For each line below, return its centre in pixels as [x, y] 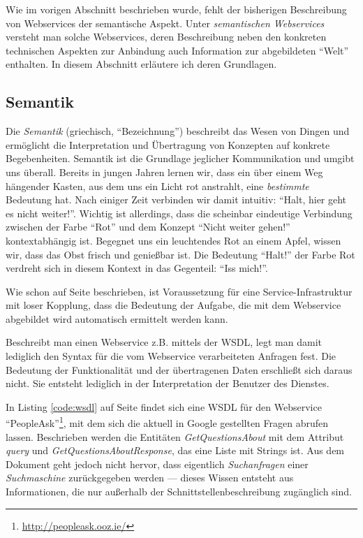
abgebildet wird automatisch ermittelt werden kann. [117, 318]
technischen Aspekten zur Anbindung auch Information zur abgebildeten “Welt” [177, 50]
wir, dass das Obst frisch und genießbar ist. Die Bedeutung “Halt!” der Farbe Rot [180, 254]
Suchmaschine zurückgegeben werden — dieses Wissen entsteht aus [150, 478]
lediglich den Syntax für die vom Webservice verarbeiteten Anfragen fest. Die [171, 356]
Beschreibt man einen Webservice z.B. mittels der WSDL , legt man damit [164, 342]
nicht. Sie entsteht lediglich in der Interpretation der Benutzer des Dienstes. [168, 383]
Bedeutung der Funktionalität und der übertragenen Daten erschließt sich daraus [179, 369]
